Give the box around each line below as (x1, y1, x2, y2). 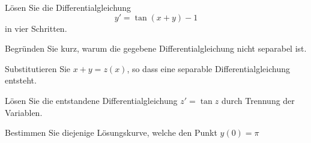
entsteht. (5, 74, 37, 87)
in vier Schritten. (5, 22, 67, 34)
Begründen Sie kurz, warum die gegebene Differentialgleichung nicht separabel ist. (5, 42, 307, 55)
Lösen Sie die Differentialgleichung (5, 1, 131, 13)
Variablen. (5, 106, 43, 118)
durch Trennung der (221, 94, 295, 106)
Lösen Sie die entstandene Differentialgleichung (5, 94, 178, 106)
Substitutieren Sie (5, 62, 71, 75)
